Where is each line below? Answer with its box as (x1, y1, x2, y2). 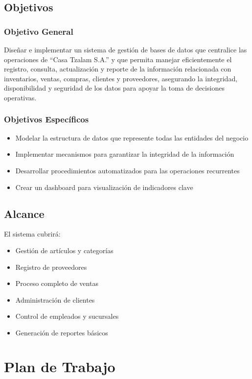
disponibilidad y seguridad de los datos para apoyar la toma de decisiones (4, 83, 225, 93)
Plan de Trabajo (4, 356, 115, 376)
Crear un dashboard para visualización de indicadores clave (15, 182, 193, 192)
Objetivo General (4, 25, 73, 37)
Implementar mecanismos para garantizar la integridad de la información (15, 149, 234, 159)
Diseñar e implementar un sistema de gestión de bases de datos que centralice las (4, 45, 247, 54)
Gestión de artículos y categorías (15, 245, 114, 255)
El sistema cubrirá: (4, 229, 61, 239)
